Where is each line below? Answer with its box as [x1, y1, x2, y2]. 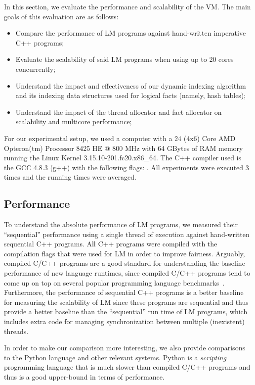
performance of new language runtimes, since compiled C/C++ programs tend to [4, 268, 251, 278]
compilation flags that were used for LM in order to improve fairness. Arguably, [4, 248, 245, 258]
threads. [4, 326, 29, 336]
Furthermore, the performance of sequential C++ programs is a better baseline [4, 287, 244, 297]
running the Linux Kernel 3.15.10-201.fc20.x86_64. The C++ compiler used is [4, 152, 241, 163]
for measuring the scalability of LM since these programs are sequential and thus [4, 296, 249, 307]
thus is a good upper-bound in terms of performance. [4, 372, 165, 382]
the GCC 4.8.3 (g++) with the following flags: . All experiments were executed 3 [4, 162, 249, 172]
